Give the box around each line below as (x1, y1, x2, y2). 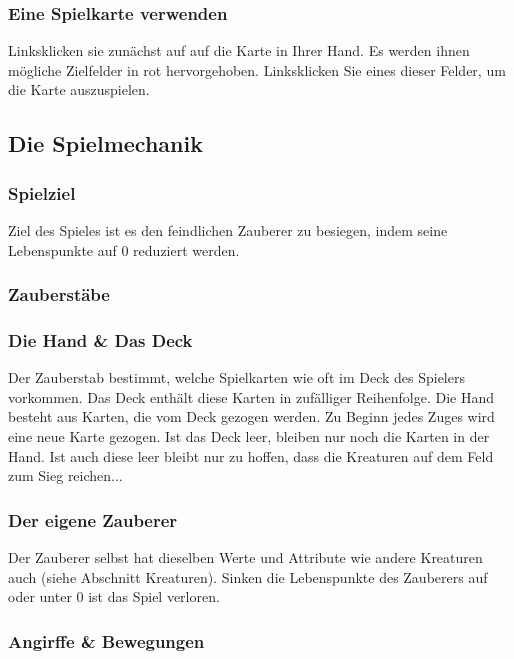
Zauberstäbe (8, 282, 110, 307)
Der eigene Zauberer (8, 507, 178, 532)
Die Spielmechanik (8, 128, 203, 159)
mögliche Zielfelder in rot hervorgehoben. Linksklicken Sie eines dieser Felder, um (8, 59, 506, 80)
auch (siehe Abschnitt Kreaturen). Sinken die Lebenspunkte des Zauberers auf (8, 566, 488, 587)
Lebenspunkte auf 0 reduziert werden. (8, 239, 240, 260)
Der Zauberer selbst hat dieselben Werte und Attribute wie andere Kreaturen (8, 547, 483, 568)
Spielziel (8, 180, 76, 205)
